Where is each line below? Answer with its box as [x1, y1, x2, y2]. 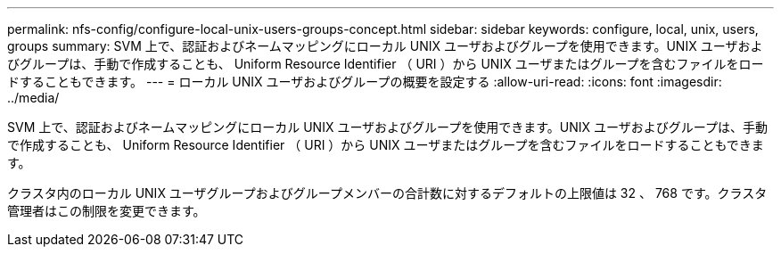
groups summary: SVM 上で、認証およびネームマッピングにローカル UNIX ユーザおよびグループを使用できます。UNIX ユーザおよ [7, 38, 763, 53]
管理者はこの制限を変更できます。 [7, 203, 206, 218]
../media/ [7, 90, 60, 105]
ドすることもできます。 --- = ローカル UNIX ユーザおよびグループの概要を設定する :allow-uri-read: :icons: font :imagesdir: [7, 74, 722, 89]
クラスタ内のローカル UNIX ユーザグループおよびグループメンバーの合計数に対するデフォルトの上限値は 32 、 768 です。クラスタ [7, 185, 768, 201]
